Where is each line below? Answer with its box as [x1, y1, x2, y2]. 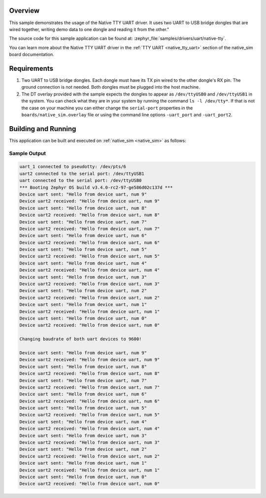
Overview [9, 6, 40, 15]
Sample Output [9, 150, 46, 157]
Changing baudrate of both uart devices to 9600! [19, 336, 142, 342]
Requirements [9, 64, 54, 72]
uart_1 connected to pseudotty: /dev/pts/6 [19, 164, 127, 169]
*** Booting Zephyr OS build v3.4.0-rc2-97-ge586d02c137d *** [19, 185, 173, 190]
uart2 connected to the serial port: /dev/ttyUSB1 [19, 170, 145, 176]
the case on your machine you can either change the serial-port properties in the [21, 105, 193, 111]
